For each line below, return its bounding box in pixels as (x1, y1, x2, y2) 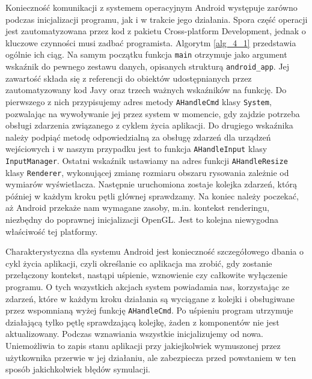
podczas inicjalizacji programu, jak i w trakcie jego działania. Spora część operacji (5, 13, 308, 25)
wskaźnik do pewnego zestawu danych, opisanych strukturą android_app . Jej (5, 60, 290, 73)
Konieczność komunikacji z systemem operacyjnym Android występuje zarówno (5, 1, 298, 13)
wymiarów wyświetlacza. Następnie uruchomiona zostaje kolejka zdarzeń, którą (5, 178, 297, 190)
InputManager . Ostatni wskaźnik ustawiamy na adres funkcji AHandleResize (5, 154, 288, 166)
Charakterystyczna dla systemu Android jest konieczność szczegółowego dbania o (5, 245, 304, 258)
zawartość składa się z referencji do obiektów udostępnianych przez (5, 71, 252, 84)
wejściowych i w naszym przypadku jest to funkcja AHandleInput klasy (5, 142, 268, 155)
